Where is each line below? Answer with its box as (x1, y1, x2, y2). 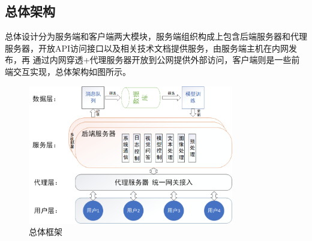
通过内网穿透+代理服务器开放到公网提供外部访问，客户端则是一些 (32, 53, 292, 66)
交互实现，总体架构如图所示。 (13, 65, 131, 77)
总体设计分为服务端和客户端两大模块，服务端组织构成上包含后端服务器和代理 (5, 30, 307, 43)
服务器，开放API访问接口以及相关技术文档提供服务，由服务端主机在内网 (5, 41, 289, 54)
